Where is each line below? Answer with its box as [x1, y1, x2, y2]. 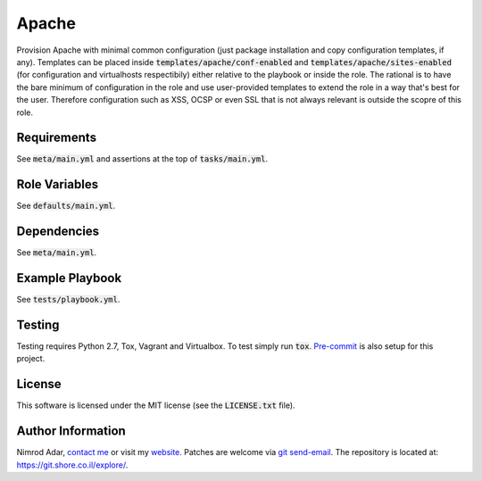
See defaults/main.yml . [16, 201, 116, 211]
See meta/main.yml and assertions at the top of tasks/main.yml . [16, 153, 268, 164]
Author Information [16, 424, 127, 439]
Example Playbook [16, 270, 122, 286]
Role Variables [16, 177, 98, 192]
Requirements [16, 130, 97, 145]
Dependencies [16, 224, 100, 239]
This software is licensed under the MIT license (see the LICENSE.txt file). [16, 400, 295, 411]
